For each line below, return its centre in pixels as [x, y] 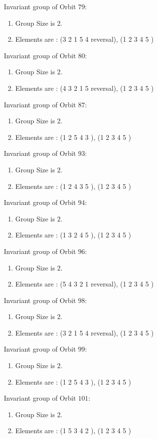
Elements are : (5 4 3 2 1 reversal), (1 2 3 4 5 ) [85, 284]
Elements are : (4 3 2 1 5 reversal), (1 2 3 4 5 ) [85, 88]
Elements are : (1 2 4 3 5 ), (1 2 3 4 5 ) [73, 186]
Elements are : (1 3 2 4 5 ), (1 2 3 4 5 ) [73, 235]
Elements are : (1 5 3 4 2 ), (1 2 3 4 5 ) [73, 431]
